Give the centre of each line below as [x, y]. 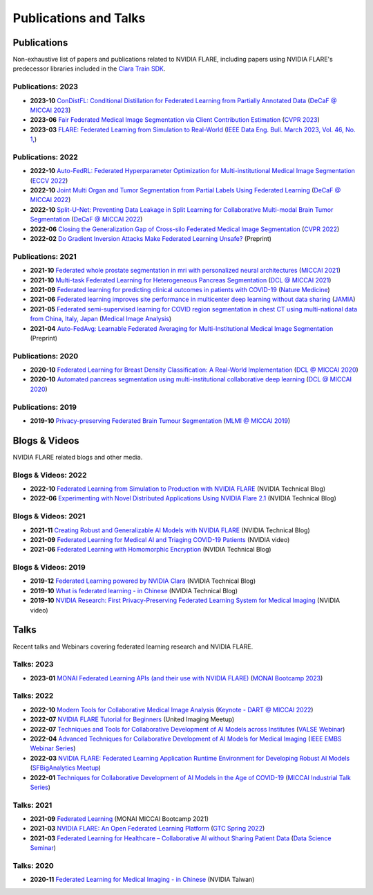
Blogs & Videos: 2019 [49, 568]
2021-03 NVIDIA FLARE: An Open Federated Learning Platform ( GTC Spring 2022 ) [147, 829]
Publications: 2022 [46, 157]
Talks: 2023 [33, 665]
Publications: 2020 [46, 356]
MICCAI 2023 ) [50, 110]
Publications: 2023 [46, 87]
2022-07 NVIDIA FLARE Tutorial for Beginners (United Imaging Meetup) [132, 719]
